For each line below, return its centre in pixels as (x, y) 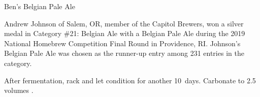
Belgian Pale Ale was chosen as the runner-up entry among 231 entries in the (124, 53)
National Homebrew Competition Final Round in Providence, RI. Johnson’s (122, 43)
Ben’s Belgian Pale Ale (40, 6)
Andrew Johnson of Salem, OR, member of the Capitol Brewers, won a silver (124, 23)
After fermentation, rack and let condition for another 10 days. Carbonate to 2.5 (130, 80)
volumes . (19, 90)
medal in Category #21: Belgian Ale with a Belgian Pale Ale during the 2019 (125, 33)
